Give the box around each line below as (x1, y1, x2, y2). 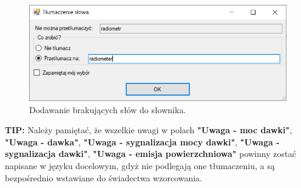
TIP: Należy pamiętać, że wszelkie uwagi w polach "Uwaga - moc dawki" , (5, 124, 293, 136)
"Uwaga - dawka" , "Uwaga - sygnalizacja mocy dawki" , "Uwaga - (5, 135, 280, 148)
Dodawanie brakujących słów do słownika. (29, 103, 186, 116)
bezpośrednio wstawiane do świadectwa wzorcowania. (5, 171, 202, 184)
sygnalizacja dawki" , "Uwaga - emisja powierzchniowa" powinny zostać (5, 147, 296, 160)
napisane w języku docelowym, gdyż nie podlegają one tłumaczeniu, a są (5, 159, 275, 172)
